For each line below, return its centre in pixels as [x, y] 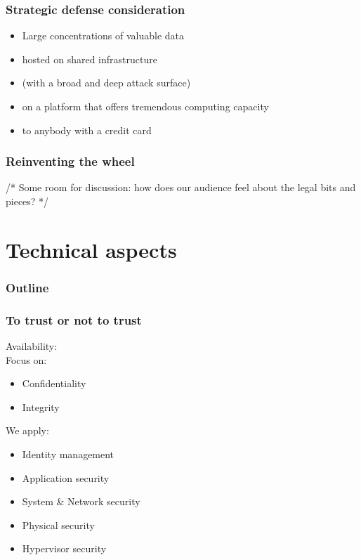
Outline [27, 287]
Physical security [58, 525]
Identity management [68, 454]
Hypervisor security [64, 548]
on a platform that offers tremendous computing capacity [145, 106]
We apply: [27, 430]
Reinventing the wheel [70, 161]
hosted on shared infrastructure [90, 59]
